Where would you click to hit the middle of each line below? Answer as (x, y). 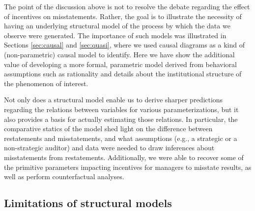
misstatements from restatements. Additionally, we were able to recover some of (124, 157)
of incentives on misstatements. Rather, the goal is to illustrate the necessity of (123, 16)
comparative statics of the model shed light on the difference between (108, 129)
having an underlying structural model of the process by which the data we (117, 26)
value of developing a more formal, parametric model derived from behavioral (120, 64)
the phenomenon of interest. (46, 83)
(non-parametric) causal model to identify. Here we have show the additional (119, 54)
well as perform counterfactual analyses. (64, 176)
